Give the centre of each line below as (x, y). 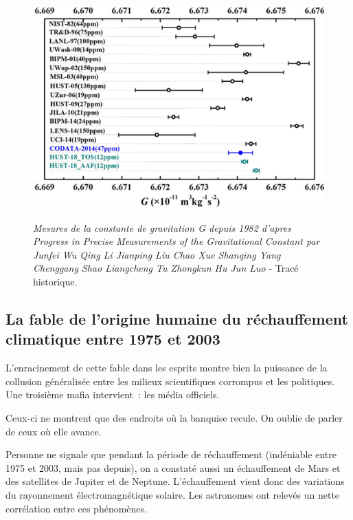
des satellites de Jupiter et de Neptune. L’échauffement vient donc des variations (175, 481)
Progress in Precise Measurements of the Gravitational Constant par (176, 241)
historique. (55, 281)
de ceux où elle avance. (54, 431)
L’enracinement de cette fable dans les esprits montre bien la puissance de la (167, 368)
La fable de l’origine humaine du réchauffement (177, 318)
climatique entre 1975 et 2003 (113, 339)
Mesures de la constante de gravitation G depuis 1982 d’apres (162, 227)
